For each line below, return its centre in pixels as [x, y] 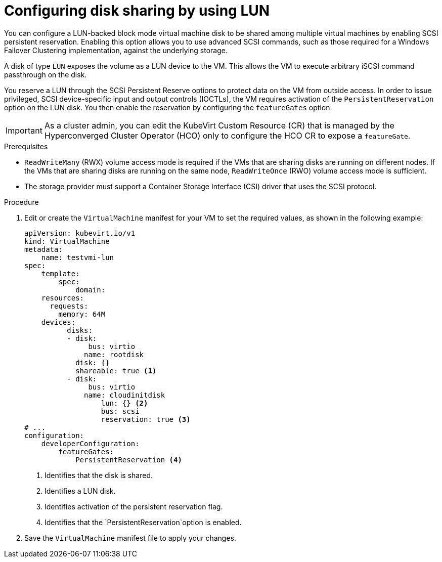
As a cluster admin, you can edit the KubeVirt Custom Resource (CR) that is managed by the [219, 125]
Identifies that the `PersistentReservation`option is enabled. [143, 522]
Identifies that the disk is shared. [99, 475]
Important [24, 130]
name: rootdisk [114, 354]
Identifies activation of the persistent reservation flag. [134, 506]
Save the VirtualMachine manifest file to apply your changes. [130, 538]
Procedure [21, 202]
